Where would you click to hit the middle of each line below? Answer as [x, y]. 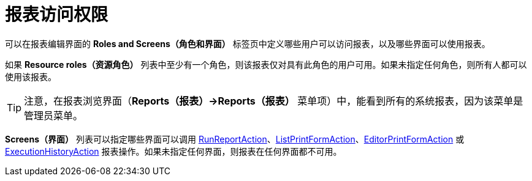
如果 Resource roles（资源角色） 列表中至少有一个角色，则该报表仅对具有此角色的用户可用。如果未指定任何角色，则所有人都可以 [266, 64]
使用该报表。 [31, 76]
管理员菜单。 [54, 115]
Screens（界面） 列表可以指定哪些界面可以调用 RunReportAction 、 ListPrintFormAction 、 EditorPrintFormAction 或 [235, 139]
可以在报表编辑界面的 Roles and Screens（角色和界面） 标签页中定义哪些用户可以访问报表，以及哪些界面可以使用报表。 [248, 43]
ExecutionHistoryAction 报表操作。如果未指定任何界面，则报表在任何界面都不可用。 [173, 151]
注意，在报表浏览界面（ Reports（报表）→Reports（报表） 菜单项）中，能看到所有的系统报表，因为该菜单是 [274, 101]
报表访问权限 [57, 15]
